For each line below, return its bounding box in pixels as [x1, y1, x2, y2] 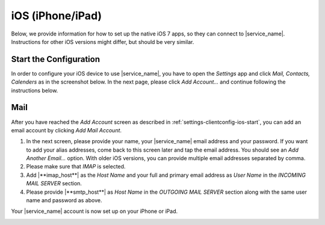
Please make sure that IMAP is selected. [26, 163, 126, 170]
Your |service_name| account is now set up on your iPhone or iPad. [11, 208, 178, 215]
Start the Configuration [11, 54, 101, 64]
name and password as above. [26, 197, 102, 204]
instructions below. [11, 87, 58, 94]
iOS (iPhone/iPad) [11, 9, 102, 22]
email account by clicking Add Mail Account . [11, 126, 122, 134]
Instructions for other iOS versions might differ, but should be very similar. [11, 38, 194, 45]
